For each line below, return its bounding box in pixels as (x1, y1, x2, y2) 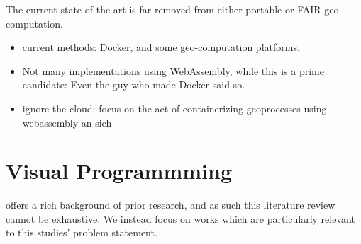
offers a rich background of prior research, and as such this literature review (6, 197, 335, 212)
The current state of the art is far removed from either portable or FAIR (6, 2, 321, 16)
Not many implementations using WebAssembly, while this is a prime (22, 63, 324, 78)
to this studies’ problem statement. (6, 225, 157, 240)
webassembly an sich (22, 115, 112, 129)
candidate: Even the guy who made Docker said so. (22, 77, 245, 92)
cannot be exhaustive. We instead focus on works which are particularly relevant (6, 211, 355, 226)
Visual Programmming (6, 156, 232, 185)
